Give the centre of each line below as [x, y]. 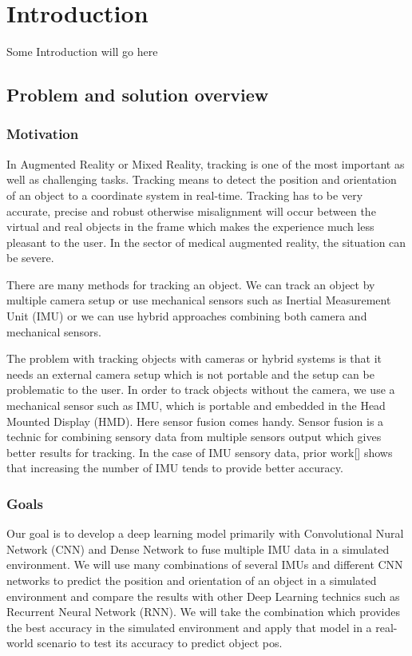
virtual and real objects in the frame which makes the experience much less [190, 227]
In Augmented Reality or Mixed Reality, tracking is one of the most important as [206, 163]
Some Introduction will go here [82, 52]
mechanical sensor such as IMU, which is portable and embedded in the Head [196, 406]
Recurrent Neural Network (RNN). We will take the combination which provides [203, 612]
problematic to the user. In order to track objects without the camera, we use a [201, 390]
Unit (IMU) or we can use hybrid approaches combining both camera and [187, 316]
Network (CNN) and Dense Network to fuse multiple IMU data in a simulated [198, 549]
